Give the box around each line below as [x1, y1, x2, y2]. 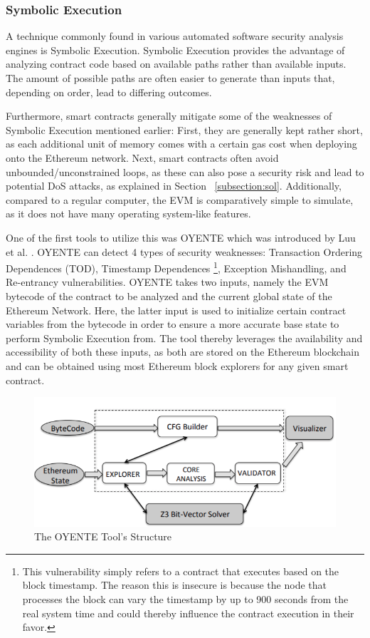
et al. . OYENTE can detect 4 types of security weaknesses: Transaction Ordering [6, 244, 363, 259]
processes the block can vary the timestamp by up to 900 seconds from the [22, 592, 349, 607]
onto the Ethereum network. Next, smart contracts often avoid [6, 150, 279, 165]
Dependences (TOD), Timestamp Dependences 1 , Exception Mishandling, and [6, 259, 347, 275]
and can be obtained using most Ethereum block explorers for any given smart [6, 358, 349, 373]
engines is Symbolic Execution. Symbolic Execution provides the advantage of [6, 42, 345, 57]
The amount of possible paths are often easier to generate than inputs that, [6, 71, 335, 85]
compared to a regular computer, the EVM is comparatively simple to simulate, [6, 192, 354, 207]
